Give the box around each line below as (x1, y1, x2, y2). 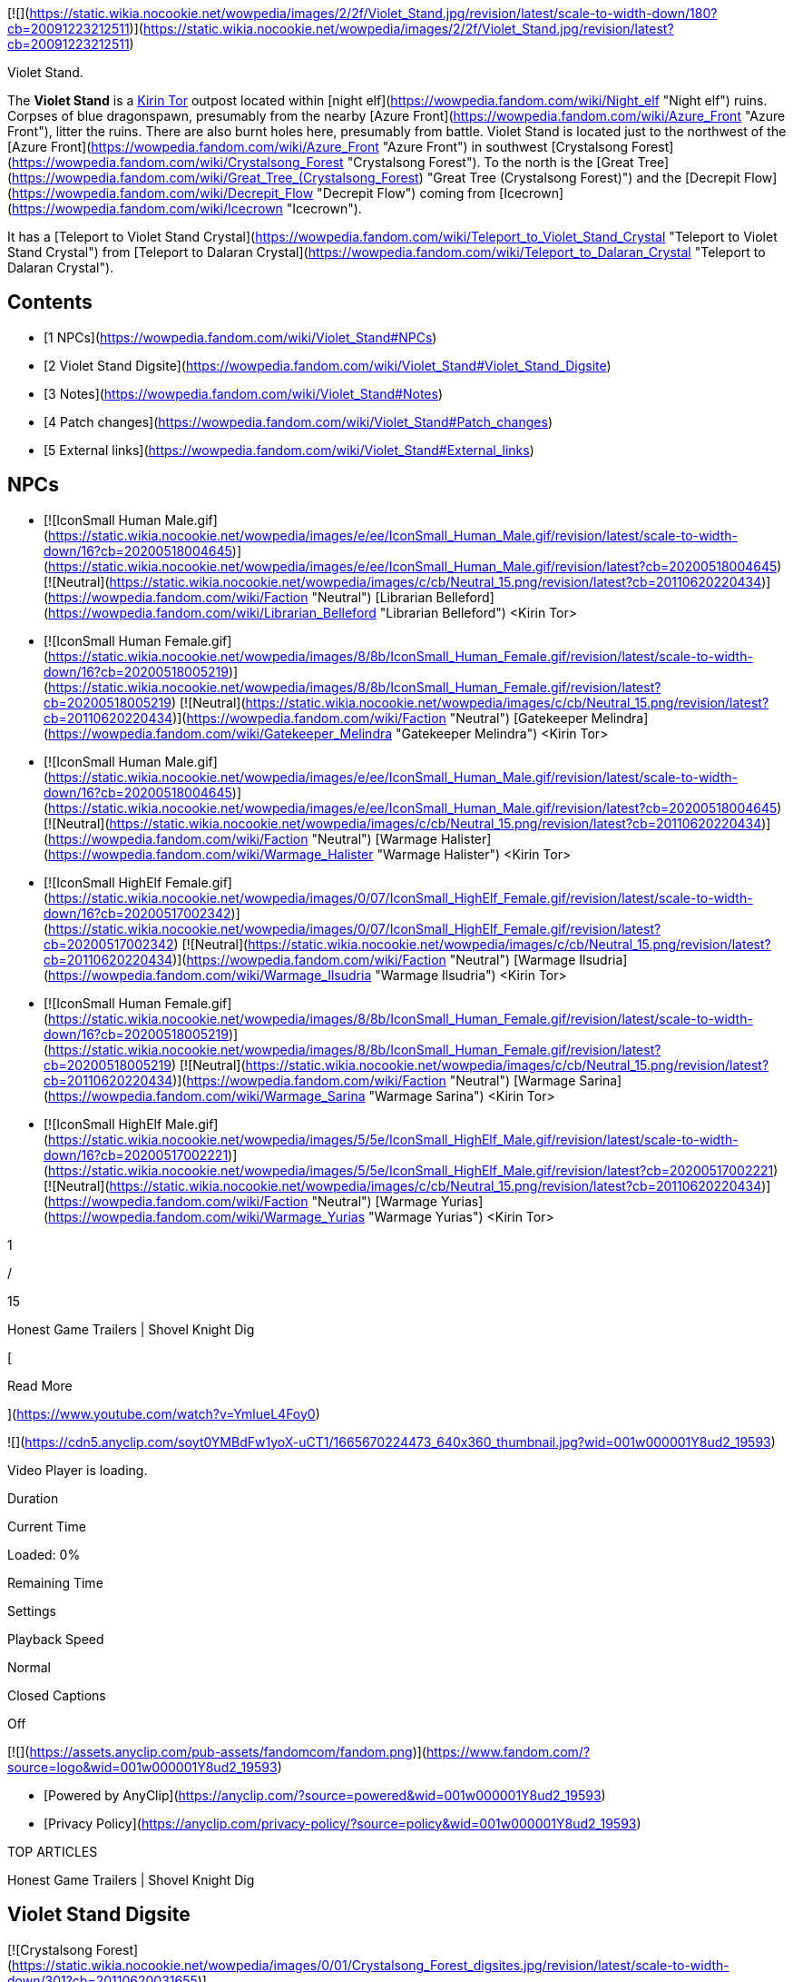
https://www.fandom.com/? (426, 1743, 591, 1759)
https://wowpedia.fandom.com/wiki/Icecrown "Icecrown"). (12, 201, 362, 216)
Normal (7, 1659, 51, 1675)
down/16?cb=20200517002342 (44, 905, 231, 921)
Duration (7, 1490, 59, 1506)
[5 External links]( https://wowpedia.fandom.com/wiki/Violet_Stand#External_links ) (44, 441, 534, 458)
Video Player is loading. (7, 1462, 148, 1478)
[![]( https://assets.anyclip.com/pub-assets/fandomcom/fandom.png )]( (7, 1743, 426, 1759)
